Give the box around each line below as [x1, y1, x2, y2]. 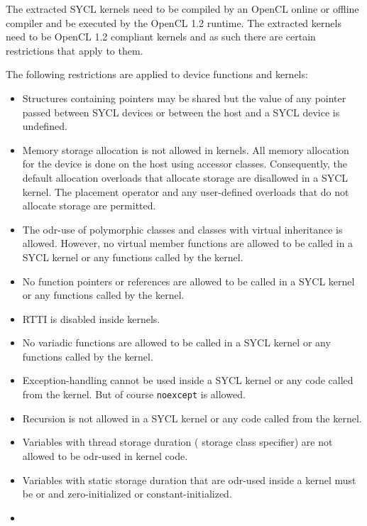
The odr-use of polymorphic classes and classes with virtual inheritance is [22, 221, 343, 236]
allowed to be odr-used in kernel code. [22, 448, 188, 463]
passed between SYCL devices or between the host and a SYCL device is [22, 104, 340, 119]
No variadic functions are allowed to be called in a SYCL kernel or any [22, 335, 331, 350]
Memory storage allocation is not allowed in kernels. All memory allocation [22, 142, 349, 157]
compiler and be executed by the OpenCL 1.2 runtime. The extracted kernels [6, 15, 341, 30]
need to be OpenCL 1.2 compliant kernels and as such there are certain [6, 29, 316, 44]
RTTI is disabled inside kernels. [22, 311, 160, 326]
